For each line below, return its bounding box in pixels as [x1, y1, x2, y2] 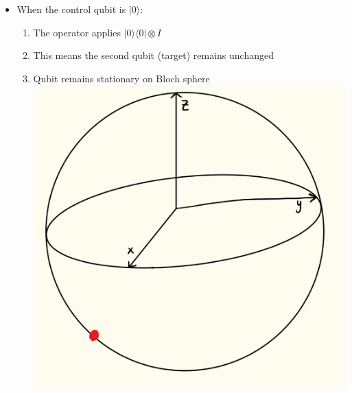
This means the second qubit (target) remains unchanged [33, 48, 274, 62]
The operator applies [33, 25, 121, 39]
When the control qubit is [16, 2, 126, 16]
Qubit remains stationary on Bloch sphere [33, 71, 210, 85]
